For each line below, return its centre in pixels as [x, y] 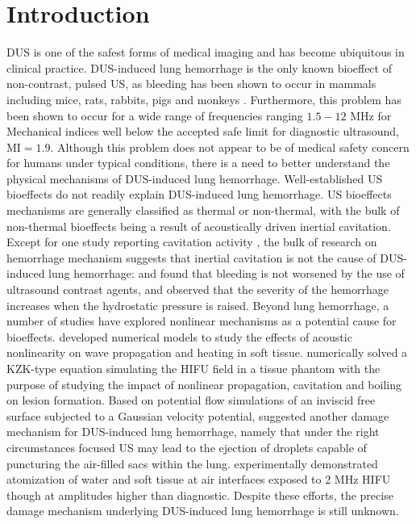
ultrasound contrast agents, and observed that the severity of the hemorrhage [198, 289]
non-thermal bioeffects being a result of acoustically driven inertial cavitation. [199, 226]
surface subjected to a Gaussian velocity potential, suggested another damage [198, 415]
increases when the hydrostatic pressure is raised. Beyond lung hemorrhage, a [198, 305]
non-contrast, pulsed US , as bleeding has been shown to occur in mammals [191, 84]
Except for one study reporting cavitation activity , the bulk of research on [192, 242]
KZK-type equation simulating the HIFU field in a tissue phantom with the [193, 368]
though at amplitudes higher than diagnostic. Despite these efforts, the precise [200, 495]
